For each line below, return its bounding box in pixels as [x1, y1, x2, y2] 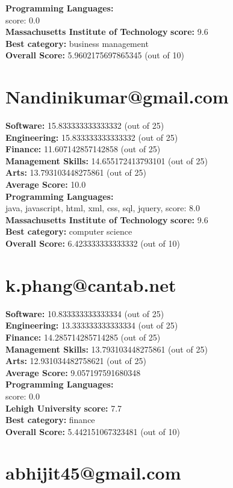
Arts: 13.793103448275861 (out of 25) [5, 166, 146, 179]
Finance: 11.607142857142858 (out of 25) [5, 143, 161, 155]
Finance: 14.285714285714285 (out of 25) [5, 330, 161, 343]
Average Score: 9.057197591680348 [5, 366, 141, 378]
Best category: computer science [5, 225, 132, 238]
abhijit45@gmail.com [5, 460, 181, 485]
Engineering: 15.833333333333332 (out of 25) [5, 131, 178, 143]
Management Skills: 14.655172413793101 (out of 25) [5, 154, 208, 167]
